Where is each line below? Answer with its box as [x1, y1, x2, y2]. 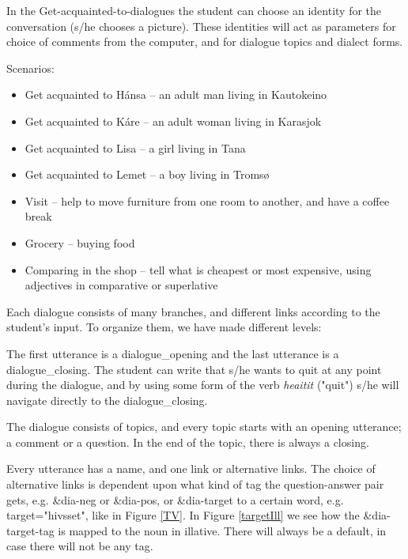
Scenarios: [6, 59, 55, 76]
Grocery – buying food [25, 234, 135, 251]
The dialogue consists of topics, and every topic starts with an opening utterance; [6, 418, 402, 435]
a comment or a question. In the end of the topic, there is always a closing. [6, 433, 369, 450]
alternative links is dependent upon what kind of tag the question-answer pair [6, 476, 384, 493]
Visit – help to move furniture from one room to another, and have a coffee [25, 192, 390, 209]
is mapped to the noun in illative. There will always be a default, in [58, 522, 387, 538]
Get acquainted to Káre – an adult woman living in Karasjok [25, 112, 322, 129]
